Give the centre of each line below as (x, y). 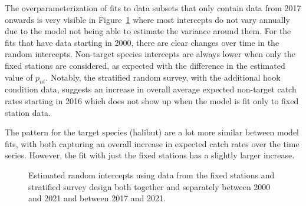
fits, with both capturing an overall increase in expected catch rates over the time (152, 143)
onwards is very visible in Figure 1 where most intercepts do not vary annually (147, 19)
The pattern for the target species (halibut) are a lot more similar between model (152, 132)
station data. (28, 112)
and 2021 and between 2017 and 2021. (97, 198)
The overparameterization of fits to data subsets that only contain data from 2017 (153, 8)
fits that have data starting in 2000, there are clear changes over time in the (142, 42)
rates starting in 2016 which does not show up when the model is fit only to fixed (152, 100)
